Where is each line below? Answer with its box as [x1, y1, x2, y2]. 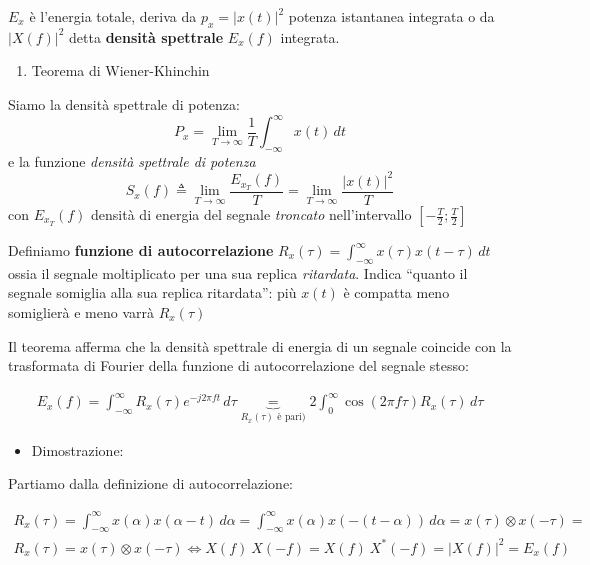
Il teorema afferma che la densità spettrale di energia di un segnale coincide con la [8, 335, 512, 356]
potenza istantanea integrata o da [288, 6, 495, 26]
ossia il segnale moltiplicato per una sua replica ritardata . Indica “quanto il [8, 262, 468, 283]
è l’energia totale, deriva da [29, 6, 197, 26]
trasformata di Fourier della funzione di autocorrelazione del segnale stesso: [8, 355, 469, 376]
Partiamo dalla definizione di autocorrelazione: [8, 473, 294, 494]
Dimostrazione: [31, 439, 124, 460]
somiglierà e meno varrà [8, 302, 155, 323]
